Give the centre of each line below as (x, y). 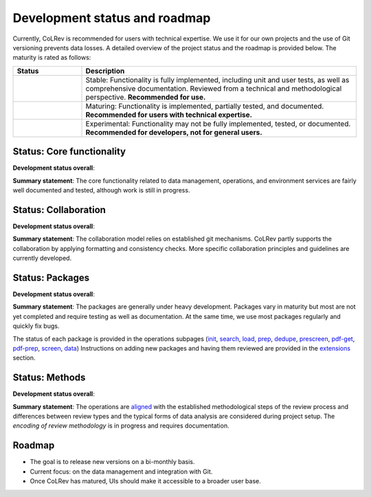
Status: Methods (49, 378)
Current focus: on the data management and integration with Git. (121, 472)
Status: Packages (51, 277)
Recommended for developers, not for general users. (174, 132)
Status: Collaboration (59, 210)
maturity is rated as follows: (52, 58)
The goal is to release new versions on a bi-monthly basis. (112, 462)
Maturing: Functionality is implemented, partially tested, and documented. (205, 106)
